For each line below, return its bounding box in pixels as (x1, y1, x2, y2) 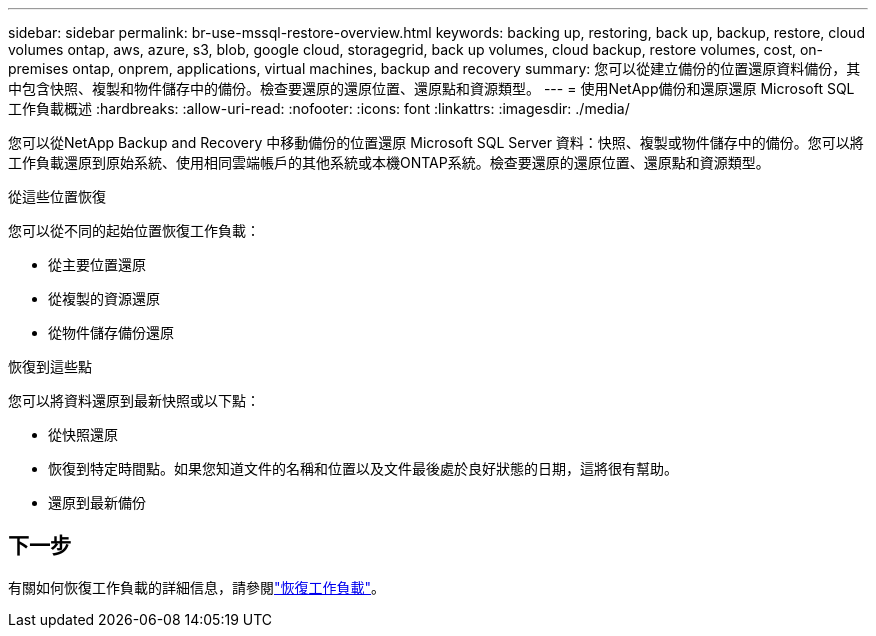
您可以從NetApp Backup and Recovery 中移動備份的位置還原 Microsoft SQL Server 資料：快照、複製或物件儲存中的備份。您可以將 (8, 134, 864, 151)
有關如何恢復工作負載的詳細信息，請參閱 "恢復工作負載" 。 (8, 578, 386, 596)
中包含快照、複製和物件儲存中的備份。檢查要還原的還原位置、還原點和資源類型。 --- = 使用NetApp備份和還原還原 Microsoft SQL (8, 80, 855, 97)
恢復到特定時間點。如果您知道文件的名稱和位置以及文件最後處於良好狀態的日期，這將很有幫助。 (48, 460, 678, 477)
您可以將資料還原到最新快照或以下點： (8, 392, 260, 409)
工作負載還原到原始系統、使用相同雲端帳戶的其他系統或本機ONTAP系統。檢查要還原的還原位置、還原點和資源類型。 (8, 154, 770, 171)
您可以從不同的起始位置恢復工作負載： (8, 222, 260, 239)
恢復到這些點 (8, 358, 92, 375)
